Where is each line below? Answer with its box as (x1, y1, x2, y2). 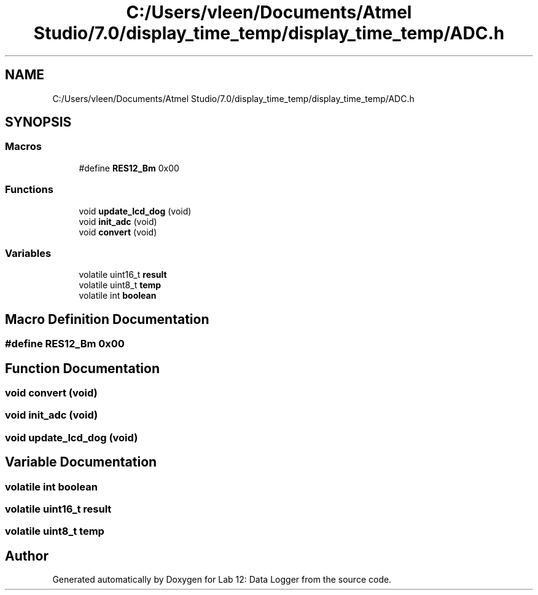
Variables (5, 246, 52, 259)
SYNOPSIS (5, 114, 72, 130)
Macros (5, 140, 42, 153)
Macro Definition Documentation (5, 311, 209, 327)
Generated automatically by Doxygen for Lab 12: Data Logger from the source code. (52, 574, 392, 585)
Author (5, 548, 49, 564)
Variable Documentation (5, 454, 157, 470)
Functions (5, 183, 53, 196)
